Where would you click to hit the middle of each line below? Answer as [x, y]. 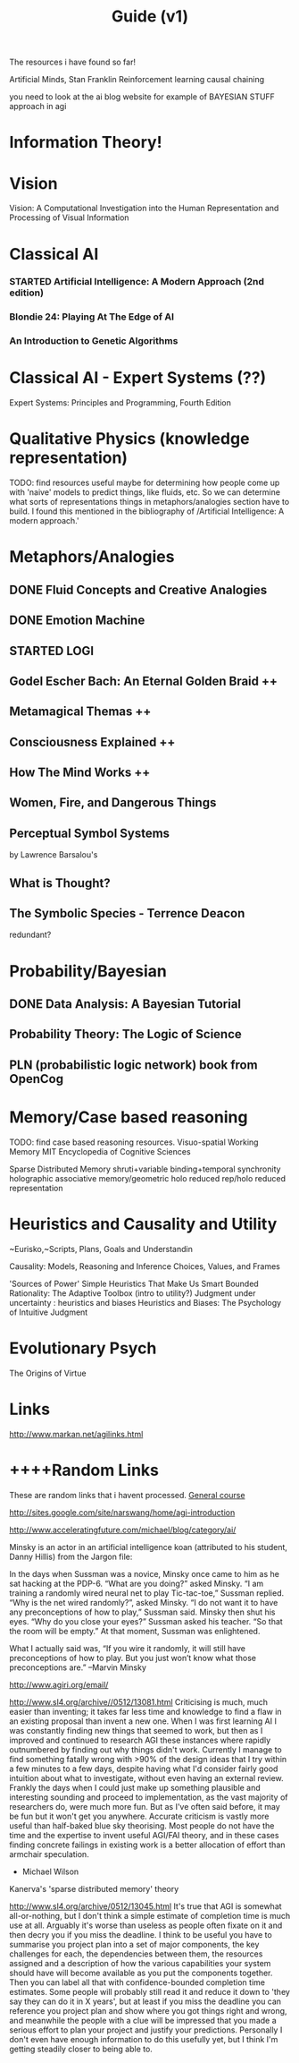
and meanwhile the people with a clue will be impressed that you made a [143, 2020]
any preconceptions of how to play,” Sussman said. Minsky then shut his [142, 1612]
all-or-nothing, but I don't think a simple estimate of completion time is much [150, 1915]
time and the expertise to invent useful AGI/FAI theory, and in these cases [144, 1835]
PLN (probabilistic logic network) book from [133, 1065]
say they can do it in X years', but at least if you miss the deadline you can [145, 2001]
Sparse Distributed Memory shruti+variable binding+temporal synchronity [145, 1169]
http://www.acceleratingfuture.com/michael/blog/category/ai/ [123, 1530]
